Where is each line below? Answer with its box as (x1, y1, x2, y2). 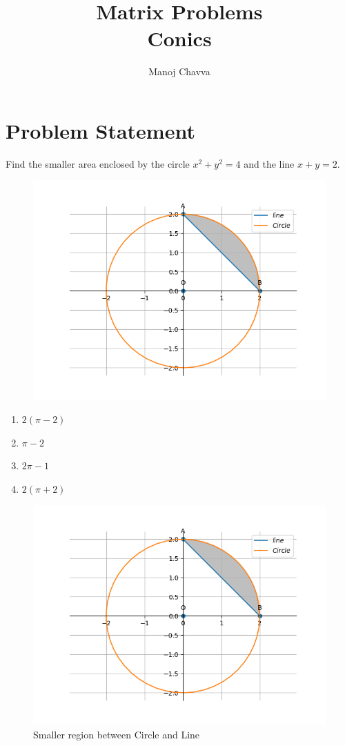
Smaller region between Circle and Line (33, 727, 200, 741)
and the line (244, 156, 295, 170)
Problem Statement (6, 116, 195, 144)
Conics (147, 24, 212, 52)
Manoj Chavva (148, 64, 210, 79)
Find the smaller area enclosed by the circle (6, 156, 190, 170)
